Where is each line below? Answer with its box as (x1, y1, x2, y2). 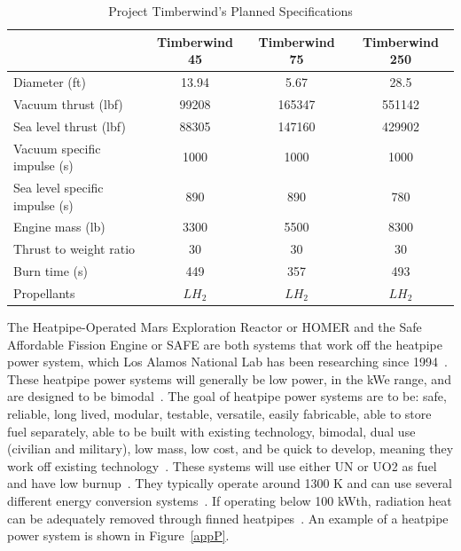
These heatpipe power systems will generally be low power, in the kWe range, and (7, 369, 451, 388)
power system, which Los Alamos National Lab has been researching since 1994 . (7, 352, 448, 371)
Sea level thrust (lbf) (13, 116, 126, 135)
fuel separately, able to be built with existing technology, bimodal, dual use (7, 421, 416, 440)
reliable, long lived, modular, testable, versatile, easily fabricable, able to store (7, 405, 432, 423)
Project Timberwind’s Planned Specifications (108, 2, 353, 20)
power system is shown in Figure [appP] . (7, 526, 230, 545)
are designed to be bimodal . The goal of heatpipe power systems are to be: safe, (7, 387, 447, 405)
